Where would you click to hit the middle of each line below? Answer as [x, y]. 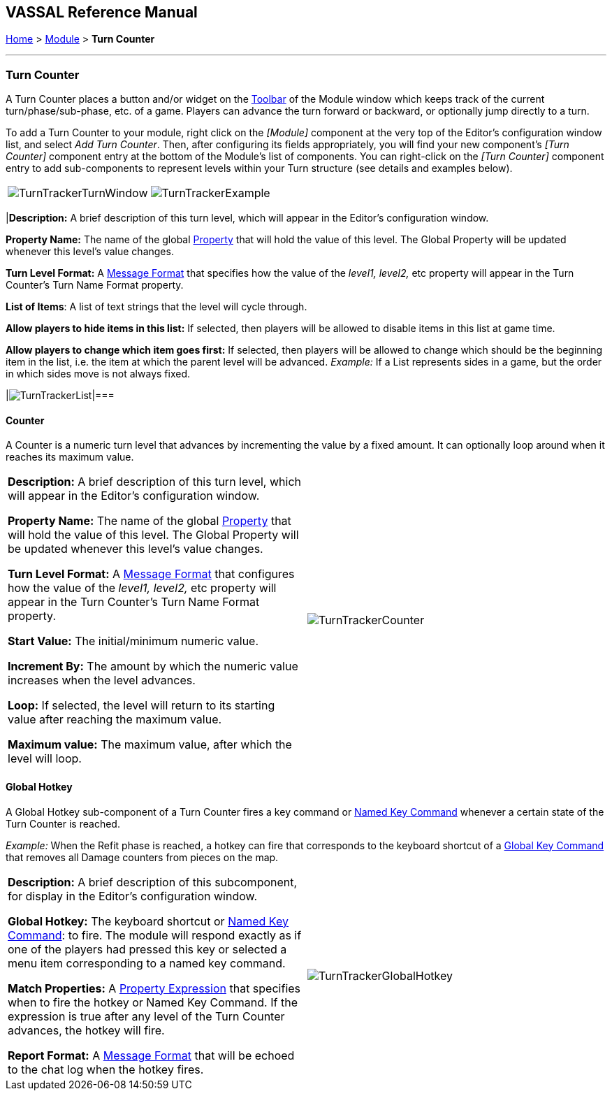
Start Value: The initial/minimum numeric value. [133, 641]
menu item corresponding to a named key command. [147, 963]
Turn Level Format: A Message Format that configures [151, 574]
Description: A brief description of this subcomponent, [153, 882]
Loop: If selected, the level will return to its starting [141, 706]
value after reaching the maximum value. [115, 720]
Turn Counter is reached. [63, 823]
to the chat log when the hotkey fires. [106, 1069]
